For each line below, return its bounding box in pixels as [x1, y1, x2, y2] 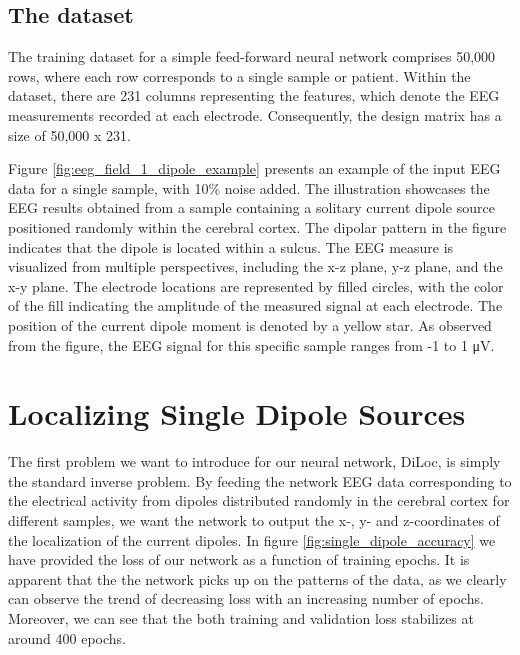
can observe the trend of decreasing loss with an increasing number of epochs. [8, 588, 484, 609]
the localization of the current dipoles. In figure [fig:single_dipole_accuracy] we [8, 529, 496, 550]
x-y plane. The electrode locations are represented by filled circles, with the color [8, 275, 504, 296]
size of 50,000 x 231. [8, 124, 131, 145]
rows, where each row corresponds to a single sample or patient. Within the [8, 65, 471, 86]
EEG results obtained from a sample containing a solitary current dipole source [8, 197, 495, 218]
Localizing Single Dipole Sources [8, 393, 466, 434]
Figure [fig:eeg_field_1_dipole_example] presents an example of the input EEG [8, 158, 501, 179]
